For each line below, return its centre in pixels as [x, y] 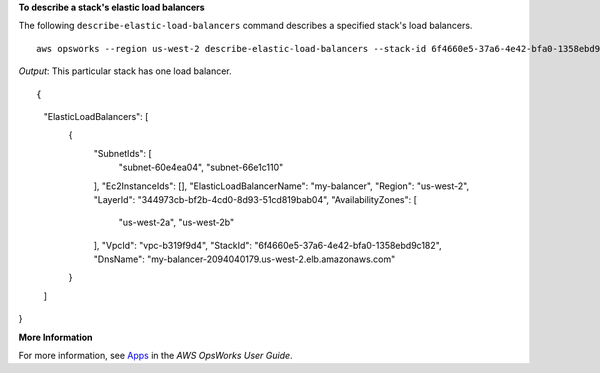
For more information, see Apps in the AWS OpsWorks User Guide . [156, 356]
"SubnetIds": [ [122, 153]
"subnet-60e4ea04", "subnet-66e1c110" [201, 167]
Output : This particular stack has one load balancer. [125, 71]
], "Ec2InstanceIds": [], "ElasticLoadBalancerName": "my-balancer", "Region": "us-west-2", [281, 186]
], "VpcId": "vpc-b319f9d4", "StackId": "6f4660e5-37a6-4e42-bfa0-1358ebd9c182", [267, 245]
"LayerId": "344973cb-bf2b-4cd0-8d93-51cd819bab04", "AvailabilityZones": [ [255, 199]
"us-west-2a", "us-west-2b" [176, 222]
